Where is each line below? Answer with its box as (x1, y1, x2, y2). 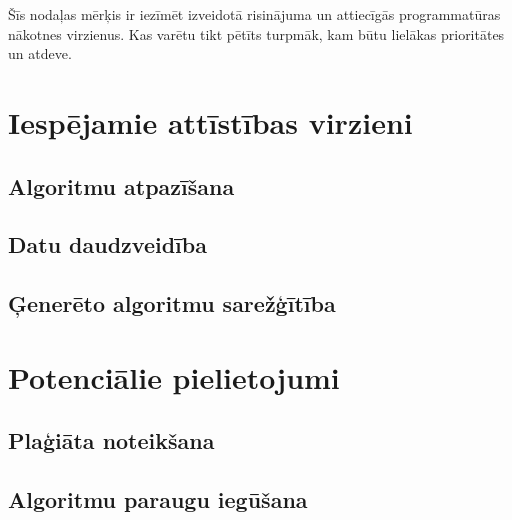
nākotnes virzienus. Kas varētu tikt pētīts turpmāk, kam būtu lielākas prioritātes (8, 23, 505, 44)
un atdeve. (8, 43, 72, 64)
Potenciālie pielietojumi (8, 356, 340, 397)
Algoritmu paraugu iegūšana (8, 484, 308, 515)
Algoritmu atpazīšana (8, 170, 235, 201)
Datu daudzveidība (8, 229, 207, 260)
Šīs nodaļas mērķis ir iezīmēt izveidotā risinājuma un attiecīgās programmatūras (8, 4, 501, 24)
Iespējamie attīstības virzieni (8, 101, 413, 142)
